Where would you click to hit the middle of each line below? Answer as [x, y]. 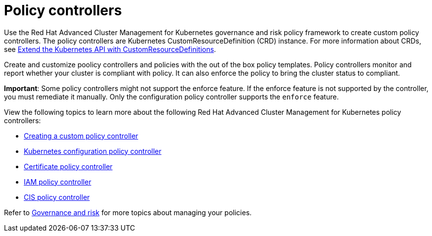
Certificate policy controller [68, 166]
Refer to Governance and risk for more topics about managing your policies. [128, 212]
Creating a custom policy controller [81, 136]
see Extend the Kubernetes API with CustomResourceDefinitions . [110, 49]
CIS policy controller [57, 197]
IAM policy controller [58, 182]
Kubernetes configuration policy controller [93, 151]
